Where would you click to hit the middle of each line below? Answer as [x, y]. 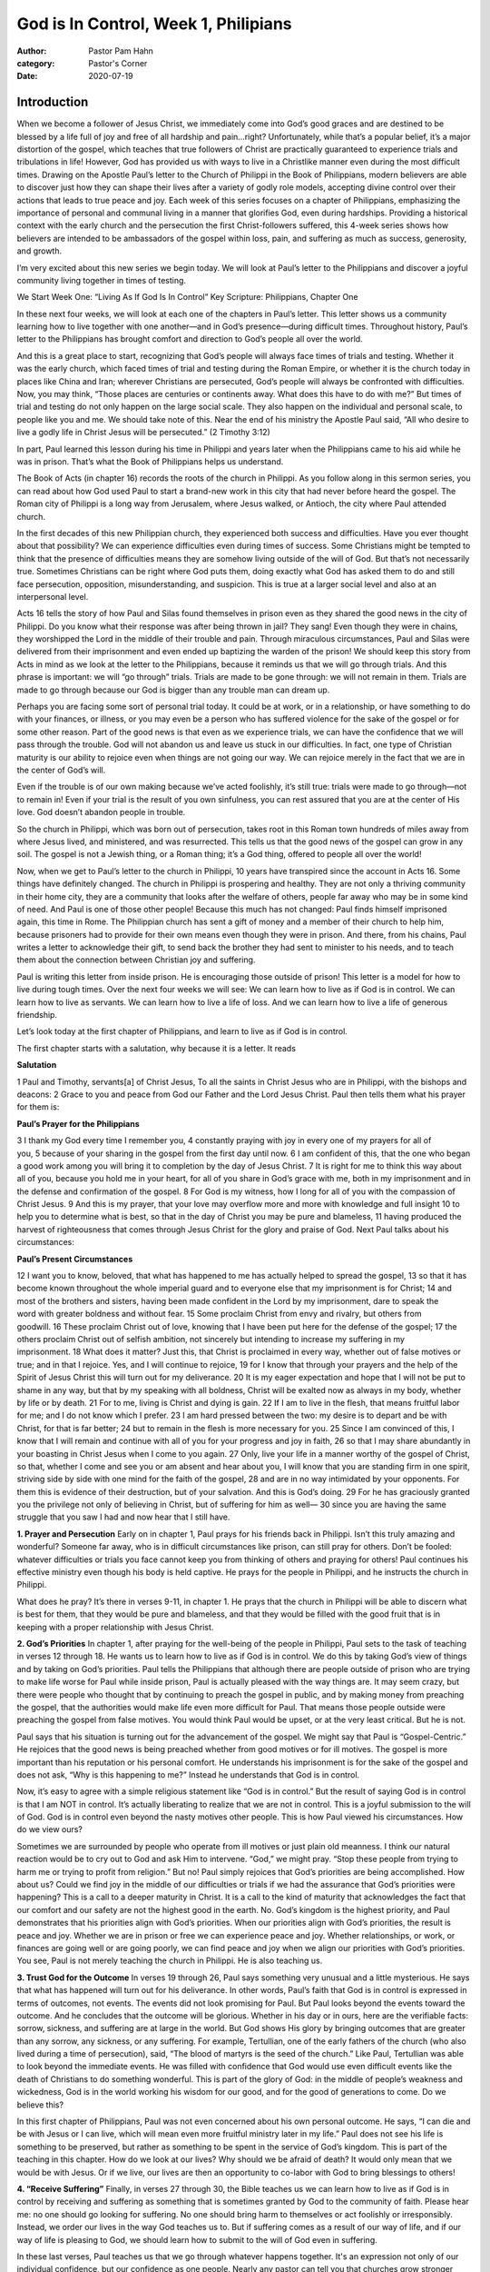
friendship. [37, 1015]
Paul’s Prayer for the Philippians [78, 1123]
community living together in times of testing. [101, 280]
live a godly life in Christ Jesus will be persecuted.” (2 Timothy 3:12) [144, 433]
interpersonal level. [53, 596]
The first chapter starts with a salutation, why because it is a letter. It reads [157, 1048]
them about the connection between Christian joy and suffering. [136, 960]
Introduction [53, 102]
